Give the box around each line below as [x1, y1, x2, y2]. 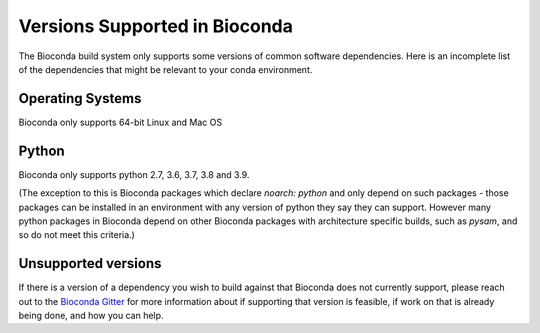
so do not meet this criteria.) [18, 229, 135, 241]
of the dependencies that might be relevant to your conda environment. [18, 63, 313, 75]
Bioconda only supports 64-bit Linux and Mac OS [18, 116, 223, 128]
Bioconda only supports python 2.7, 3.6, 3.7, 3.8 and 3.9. [18, 168, 250, 180]
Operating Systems [18, 90, 142, 107]
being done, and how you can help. [18, 310, 164, 321]
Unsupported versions [18, 255, 162, 272]
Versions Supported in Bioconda [18, 15, 294, 37]
